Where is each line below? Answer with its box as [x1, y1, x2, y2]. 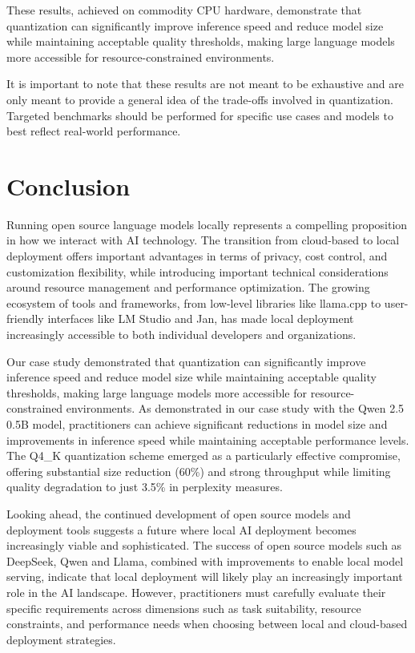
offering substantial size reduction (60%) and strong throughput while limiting [6, 462, 391, 479]
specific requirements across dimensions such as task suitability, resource [6, 599, 361, 616]
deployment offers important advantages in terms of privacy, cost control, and [6, 248, 388, 264]
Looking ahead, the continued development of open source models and [6, 505, 351, 522]
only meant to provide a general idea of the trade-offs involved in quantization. [6, 91, 393, 107]
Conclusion [6, 169, 131, 202]
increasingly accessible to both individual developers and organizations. [6, 326, 357, 343]
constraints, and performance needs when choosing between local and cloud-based [6, 615, 408, 632]
